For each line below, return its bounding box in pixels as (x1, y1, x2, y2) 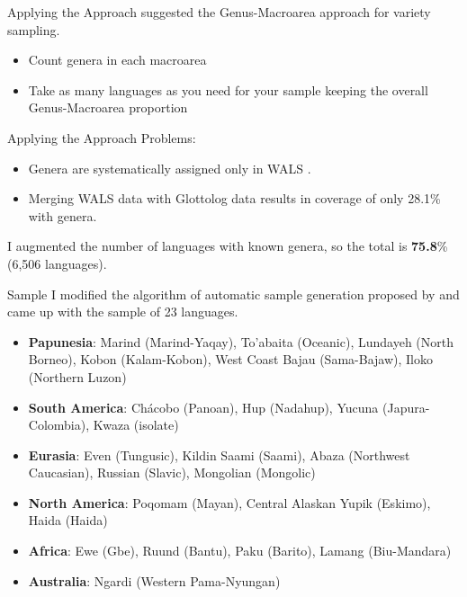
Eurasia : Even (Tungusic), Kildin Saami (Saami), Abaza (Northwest (28, 445, 410, 464)
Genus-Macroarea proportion (28, 98, 188, 117)
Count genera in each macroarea (28, 50, 207, 69)
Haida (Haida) (28, 511, 108, 530)
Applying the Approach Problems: (7, 128, 196, 147)
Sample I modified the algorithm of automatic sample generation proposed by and (7, 284, 460, 303)
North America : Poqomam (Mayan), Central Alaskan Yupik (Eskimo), (28, 493, 431, 512)
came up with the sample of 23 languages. (7, 302, 238, 321)
